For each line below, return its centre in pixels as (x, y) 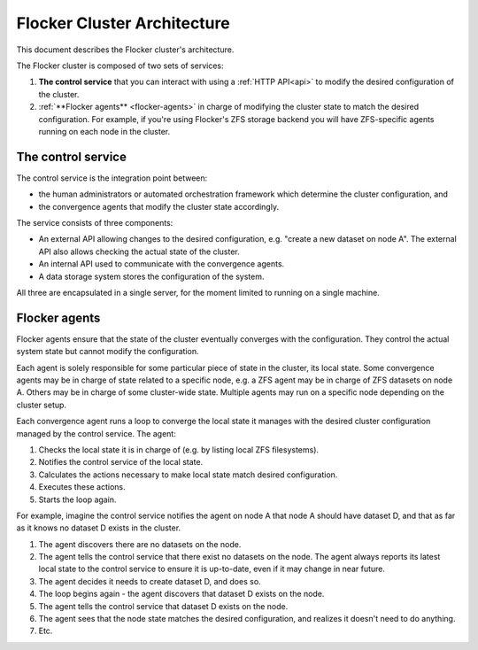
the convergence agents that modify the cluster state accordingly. (158, 206)
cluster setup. (41, 405)
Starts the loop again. (77, 499)
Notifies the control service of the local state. (121, 462)
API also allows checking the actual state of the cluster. (139, 251)
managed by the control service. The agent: (96, 433)
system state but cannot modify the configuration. (108, 352)
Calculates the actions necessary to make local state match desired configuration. (188, 475)
